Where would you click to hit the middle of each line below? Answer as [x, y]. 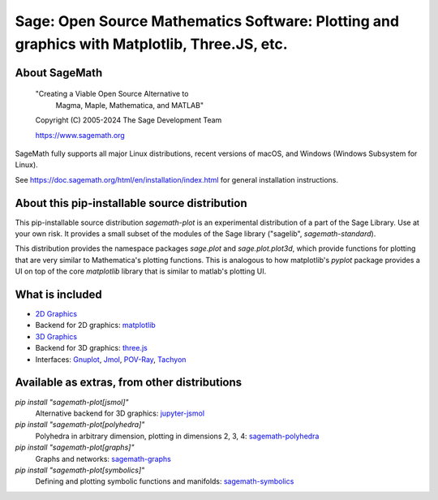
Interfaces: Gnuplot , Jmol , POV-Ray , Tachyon [111, 359]
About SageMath [59, 73]
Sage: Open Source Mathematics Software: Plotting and [207, 21]
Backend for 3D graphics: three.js [91, 348]
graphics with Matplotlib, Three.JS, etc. [151, 44]
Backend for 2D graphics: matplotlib [95, 325]
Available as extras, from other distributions [129, 383]
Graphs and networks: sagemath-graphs [103, 459]
